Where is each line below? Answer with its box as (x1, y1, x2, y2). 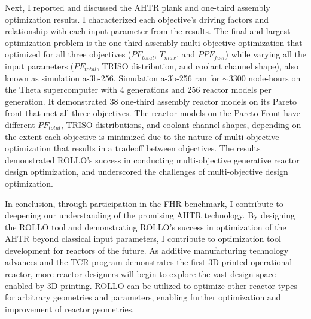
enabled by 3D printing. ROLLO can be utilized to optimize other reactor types (5, 279, 298, 291)
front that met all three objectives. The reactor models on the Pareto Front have (5, 107, 300, 119)
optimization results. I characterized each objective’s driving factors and (5, 13, 269, 25)
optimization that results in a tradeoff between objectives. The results (5, 142, 261, 154)
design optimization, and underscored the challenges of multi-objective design (5, 165, 288, 178)
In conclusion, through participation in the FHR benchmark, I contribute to (5, 197, 283, 209)
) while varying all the (225, 48, 306, 60)
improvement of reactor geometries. (5, 302, 135, 315)
